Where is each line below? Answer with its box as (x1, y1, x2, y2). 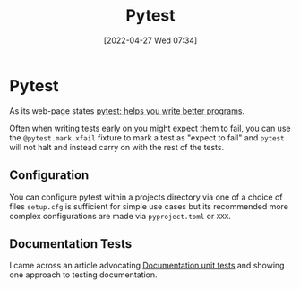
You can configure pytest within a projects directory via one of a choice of (9, 191, 283, 202)
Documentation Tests (9, 236, 133, 251)
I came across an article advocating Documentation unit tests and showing (9, 260, 285, 271)
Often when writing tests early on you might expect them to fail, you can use (9, 123, 291, 133)
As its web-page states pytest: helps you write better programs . (9, 105, 244, 116)
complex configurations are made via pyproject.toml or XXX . (9, 210, 231, 221)
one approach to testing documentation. (9, 269, 159, 280)
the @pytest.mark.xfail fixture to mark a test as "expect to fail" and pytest (9, 132, 285, 143)
